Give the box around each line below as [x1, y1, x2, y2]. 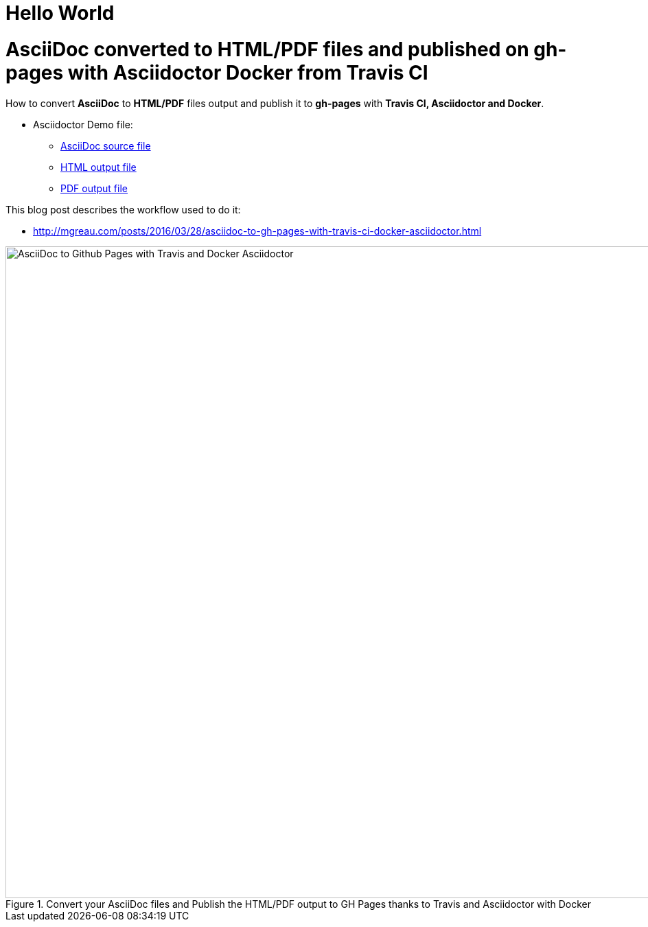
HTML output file [60, 161, 137, 173]
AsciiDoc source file [60, 139, 151, 152]
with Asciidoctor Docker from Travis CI [67, 60, 428, 84]
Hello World [5, 1, 115, 25]
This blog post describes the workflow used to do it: [5, 203, 241, 215]
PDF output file [60, 182, 128, 194]
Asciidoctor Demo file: [33, 118, 133, 130]
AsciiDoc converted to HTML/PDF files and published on [5, 37, 529, 61]
